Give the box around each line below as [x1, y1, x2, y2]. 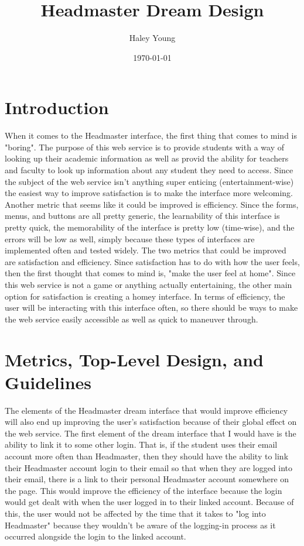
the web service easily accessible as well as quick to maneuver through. [5, 313, 258, 325]
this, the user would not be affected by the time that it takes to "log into [5, 507, 266, 519]
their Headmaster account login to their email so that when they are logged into [5, 461, 293, 473]
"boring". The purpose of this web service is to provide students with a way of [5, 140, 284, 153]
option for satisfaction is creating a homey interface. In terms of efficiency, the [5, 290, 285, 302]
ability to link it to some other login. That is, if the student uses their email [5, 438, 278, 451]
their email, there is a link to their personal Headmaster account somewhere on [5, 473, 289, 485]
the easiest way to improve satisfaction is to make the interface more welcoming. [5, 187, 293, 199]
